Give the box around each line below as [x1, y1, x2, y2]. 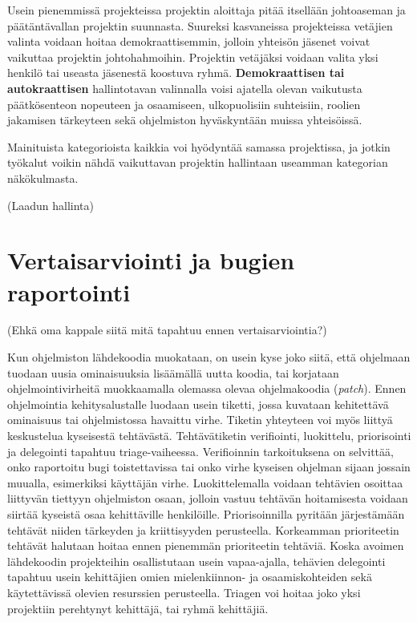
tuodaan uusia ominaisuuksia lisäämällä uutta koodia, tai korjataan [7, 364, 339, 381]
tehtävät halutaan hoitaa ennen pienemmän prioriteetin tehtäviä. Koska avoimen [7, 537, 404, 554]
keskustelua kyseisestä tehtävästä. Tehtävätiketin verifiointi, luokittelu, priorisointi [7, 427, 411, 443]
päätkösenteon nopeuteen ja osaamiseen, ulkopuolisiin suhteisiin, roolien [7, 95, 361, 112]
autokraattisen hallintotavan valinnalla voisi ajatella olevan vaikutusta [7, 79, 362, 96]
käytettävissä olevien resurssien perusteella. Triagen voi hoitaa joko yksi [7, 584, 361, 600]
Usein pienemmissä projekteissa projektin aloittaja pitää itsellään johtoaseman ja [7, 2, 406, 18]
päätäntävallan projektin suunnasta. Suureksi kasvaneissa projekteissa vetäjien [7, 17, 393, 34]
